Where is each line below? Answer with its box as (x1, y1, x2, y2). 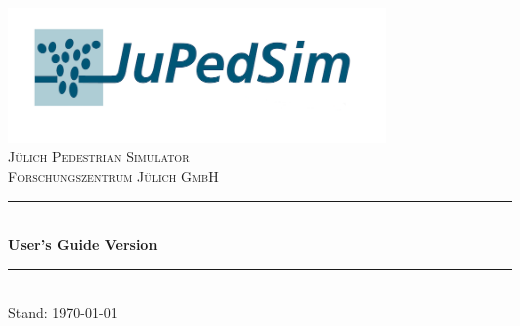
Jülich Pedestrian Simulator (8, 146, 190, 167)
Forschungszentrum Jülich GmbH (8, 165, 219, 186)
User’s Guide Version (8, 234, 158, 255)
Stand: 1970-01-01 (8, 302, 118, 323)
